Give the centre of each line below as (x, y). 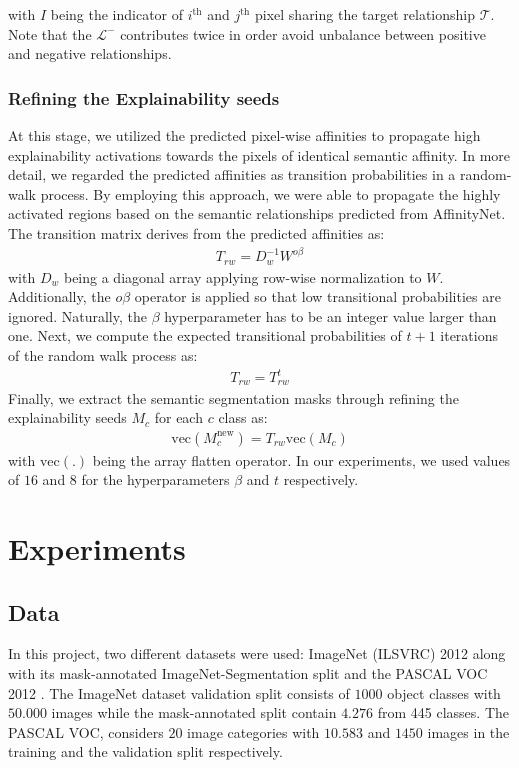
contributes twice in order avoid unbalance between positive (303, 33)
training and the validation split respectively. (145, 751)
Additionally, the (59, 296)
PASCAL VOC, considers (86, 731)
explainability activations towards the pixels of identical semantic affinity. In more (259, 154)
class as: (243, 417)
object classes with (444, 692)
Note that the (50, 33)
